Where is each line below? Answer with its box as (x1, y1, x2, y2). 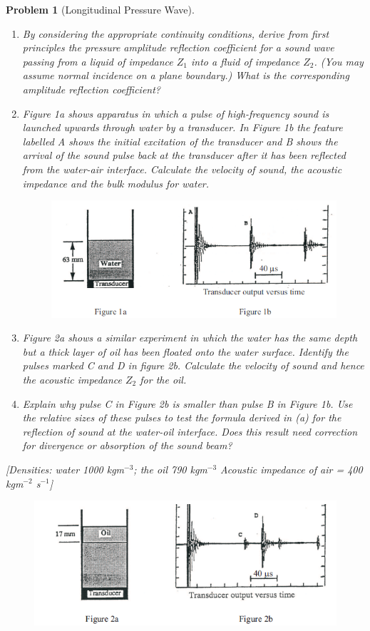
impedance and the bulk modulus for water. (22, 175, 210, 190)
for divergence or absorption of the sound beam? (22, 438, 232, 453)
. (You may (314, 53, 364, 68)
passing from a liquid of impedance (22, 53, 173, 68)
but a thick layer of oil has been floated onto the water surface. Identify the (22, 344, 349, 359)
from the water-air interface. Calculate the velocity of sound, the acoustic (22, 161, 342, 176)
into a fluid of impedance (191, 53, 300, 68)
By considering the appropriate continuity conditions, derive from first (22, 26, 329, 41)
